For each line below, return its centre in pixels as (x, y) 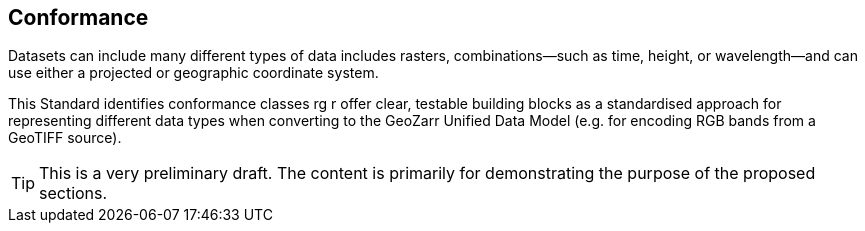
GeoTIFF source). (65, 138)
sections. (73, 193)
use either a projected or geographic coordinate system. (193, 73)
